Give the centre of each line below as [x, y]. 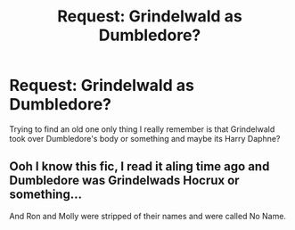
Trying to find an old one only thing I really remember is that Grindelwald [142, 129]
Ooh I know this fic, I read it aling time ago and [139, 167]
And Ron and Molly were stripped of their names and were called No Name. [148, 216]
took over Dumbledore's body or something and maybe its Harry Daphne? [145, 138]
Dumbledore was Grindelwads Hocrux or [124, 181]
